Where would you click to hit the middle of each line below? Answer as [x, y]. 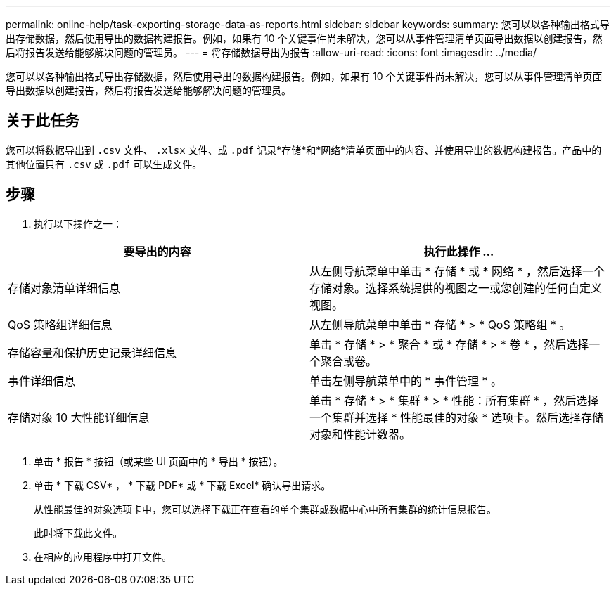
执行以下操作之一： [78, 223]
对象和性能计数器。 [360, 434]
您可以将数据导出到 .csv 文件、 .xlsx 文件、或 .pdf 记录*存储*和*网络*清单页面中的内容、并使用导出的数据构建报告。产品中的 [304, 150]
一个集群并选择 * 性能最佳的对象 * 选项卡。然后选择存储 [457, 417]
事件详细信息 [42, 381]
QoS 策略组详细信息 [60, 324]
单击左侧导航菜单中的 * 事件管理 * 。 [406, 381]
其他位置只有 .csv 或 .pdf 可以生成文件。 [104, 164]
